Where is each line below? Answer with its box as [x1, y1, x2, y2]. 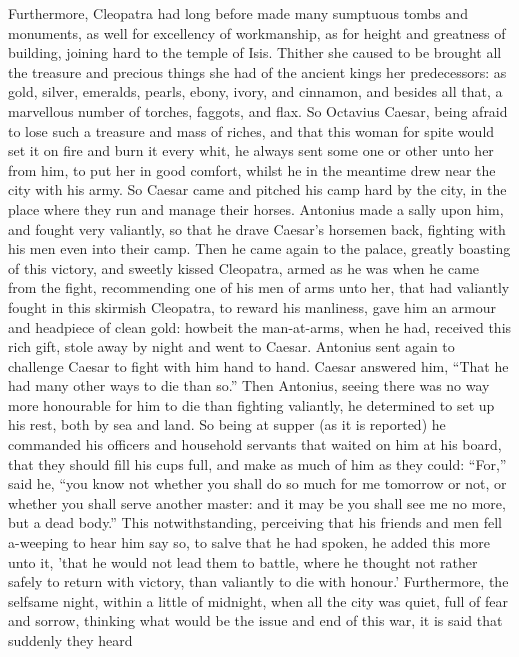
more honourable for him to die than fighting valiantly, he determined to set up [8, 394, 495, 415]
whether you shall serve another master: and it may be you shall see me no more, [8, 492, 506, 513]
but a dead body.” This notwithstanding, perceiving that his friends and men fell [8, 512, 502, 533]
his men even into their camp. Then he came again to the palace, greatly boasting [8, 238, 511, 259]
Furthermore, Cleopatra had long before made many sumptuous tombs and [8, 3, 468, 23]
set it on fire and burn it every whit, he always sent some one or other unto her [8, 140, 494, 161]
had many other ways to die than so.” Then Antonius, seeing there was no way [8, 375, 490, 396]
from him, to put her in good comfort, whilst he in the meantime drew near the [8, 159, 496, 180]
